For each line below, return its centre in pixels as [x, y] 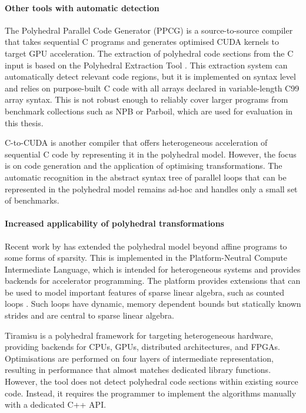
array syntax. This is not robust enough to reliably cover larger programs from [147, 99]
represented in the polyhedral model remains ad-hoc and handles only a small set [151, 189]
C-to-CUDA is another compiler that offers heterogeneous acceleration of [136, 142]
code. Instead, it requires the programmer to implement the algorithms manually [151, 393]
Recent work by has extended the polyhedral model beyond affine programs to [146, 246]
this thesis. [24, 122]
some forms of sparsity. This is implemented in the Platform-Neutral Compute [146, 258]
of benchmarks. [32, 200]
